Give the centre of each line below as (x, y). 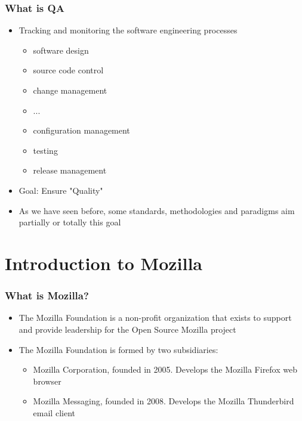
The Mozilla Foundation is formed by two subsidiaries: (118, 349)
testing (45, 150)
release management (70, 170)
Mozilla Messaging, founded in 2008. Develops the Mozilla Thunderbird (164, 401)
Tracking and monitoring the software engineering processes (128, 30)
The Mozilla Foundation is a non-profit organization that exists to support (155, 318)
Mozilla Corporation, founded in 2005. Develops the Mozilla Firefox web (165, 369)
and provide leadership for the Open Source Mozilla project (127, 329)
